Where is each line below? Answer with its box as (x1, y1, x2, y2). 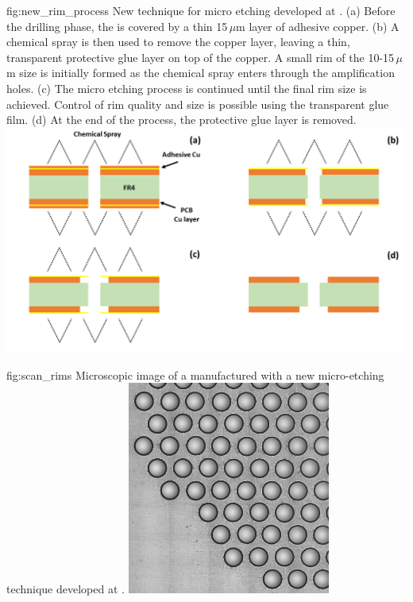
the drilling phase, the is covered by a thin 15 (6, 17, 228, 34)
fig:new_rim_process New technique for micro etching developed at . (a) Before (6, 2, 396, 18)
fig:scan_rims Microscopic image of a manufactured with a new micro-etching (6, 366, 384, 383)
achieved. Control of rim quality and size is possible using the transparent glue (6, 95, 389, 112)
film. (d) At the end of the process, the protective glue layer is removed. (6, 111, 357, 128)
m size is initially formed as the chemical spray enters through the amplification (6, 64, 395, 81)
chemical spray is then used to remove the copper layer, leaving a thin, (6, 33, 350, 50)
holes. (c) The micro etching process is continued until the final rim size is (6, 79, 367, 96)
